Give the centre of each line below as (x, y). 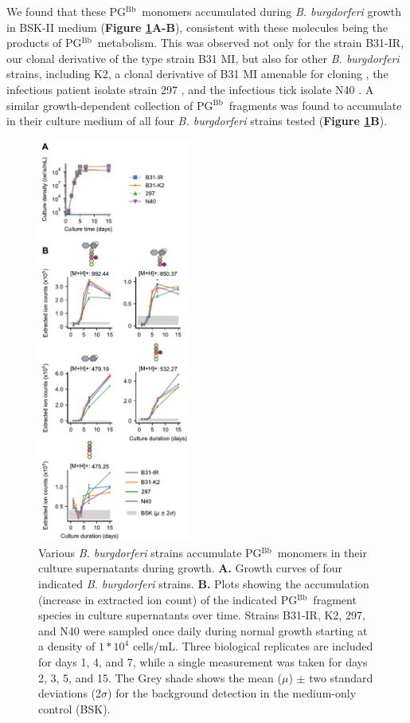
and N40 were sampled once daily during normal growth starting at (203, 630)
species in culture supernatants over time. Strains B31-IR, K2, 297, (202, 615)
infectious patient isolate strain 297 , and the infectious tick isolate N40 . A (190, 89)
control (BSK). (74, 708)
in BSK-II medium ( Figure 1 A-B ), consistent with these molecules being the (197, 27)
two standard (341, 677)
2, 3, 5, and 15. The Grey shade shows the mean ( (160, 677)
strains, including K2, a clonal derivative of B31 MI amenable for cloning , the (197, 74)
